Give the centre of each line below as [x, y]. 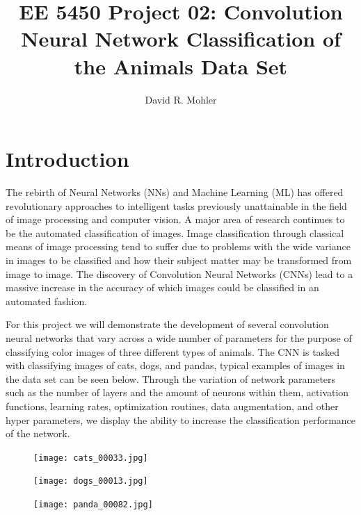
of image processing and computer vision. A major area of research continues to [175, 219]
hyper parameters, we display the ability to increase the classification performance [181, 419]
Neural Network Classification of [181, 39]
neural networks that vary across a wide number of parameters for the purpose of [179, 337]
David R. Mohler [181, 99]
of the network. [38, 433]
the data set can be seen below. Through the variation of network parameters [171, 378]
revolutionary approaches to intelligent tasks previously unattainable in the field [176, 205]
